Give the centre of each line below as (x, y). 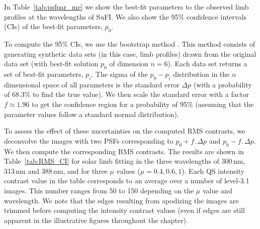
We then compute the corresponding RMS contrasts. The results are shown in (124, 151)
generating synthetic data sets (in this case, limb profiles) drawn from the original (130, 53)
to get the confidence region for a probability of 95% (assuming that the (143, 104)
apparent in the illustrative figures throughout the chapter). (96, 220)
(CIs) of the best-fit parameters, (53, 26)
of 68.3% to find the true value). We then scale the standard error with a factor (126, 94)
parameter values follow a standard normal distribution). (92, 114)
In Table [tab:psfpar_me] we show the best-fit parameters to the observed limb (126, 7)
